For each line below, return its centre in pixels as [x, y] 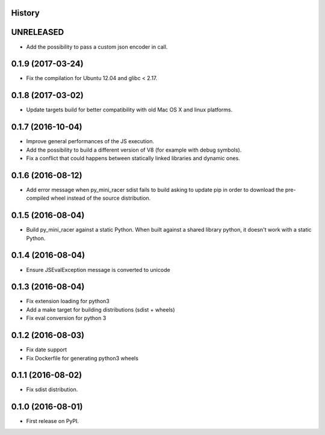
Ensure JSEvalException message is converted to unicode [98, 270]
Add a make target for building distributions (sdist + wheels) [101, 309]
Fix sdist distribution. [52, 390]
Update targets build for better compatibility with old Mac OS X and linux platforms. [129, 110]
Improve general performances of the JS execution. [90, 141]
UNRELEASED [38, 32]
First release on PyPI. [53, 421]
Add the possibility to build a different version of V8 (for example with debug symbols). [134, 150]
